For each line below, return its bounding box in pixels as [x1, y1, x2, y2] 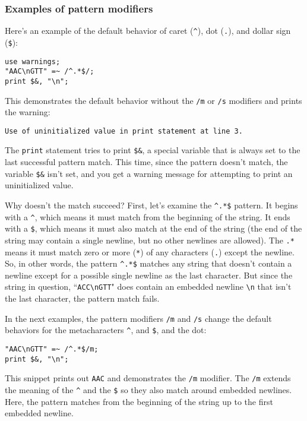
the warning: [5, 106, 50, 118]
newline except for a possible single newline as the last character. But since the [5, 268, 293, 281]
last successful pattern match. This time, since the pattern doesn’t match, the [5, 156, 288, 168]
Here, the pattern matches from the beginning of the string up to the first [5, 395, 273, 407]
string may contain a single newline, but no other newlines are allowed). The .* [5, 233, 295, 246]
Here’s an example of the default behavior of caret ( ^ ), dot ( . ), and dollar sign [5, 24, 291, 37]
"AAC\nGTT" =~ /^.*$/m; [5, 345, 99, 353]
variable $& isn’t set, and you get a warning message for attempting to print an [5, 167, 293, 179]
